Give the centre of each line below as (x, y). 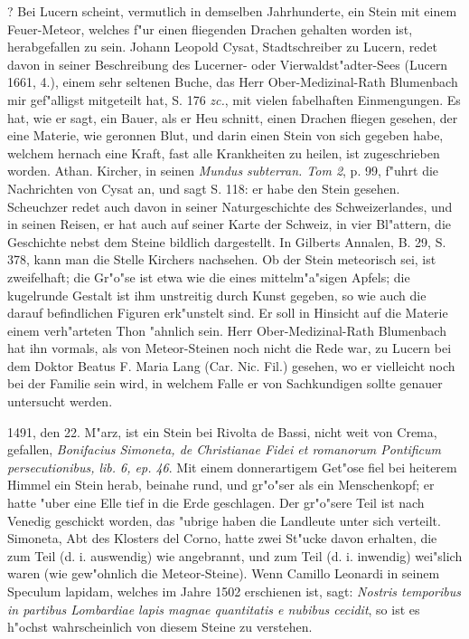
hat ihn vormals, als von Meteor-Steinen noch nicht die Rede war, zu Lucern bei (230, 348)
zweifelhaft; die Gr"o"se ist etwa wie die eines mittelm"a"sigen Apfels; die (209, 277)
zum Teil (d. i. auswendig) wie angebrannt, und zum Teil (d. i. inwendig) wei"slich (235, 555)
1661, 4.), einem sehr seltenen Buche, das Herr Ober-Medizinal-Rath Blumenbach (233, 82)
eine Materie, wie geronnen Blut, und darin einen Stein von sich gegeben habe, (225, 135)
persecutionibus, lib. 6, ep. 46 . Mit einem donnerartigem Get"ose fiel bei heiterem (232, 467)
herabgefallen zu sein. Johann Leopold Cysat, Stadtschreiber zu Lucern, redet (222, 47)
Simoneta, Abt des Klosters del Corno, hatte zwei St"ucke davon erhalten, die (222, 538)
